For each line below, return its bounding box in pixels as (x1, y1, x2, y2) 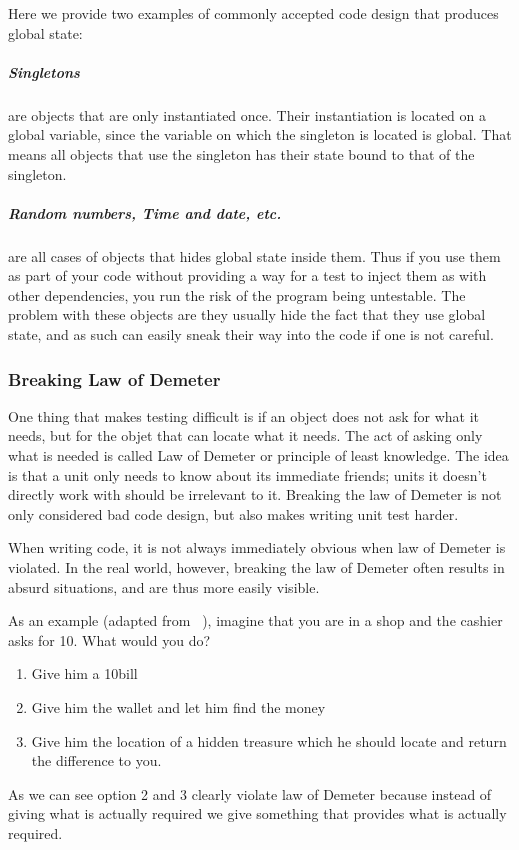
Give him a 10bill (31, 663, 138, 684)
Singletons (8, 61, 80, 82)
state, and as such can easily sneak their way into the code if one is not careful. (8, 324, 494, 345)
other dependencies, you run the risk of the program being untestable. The (8, 284, 466, 305)
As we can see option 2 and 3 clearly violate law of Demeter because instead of (8, 783, 492, 804)
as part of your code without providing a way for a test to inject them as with (8, 265, 487, 286)
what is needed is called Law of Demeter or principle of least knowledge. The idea (8, 445, 509, 466)
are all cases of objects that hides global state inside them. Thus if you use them (8, 245, 501, 266)
